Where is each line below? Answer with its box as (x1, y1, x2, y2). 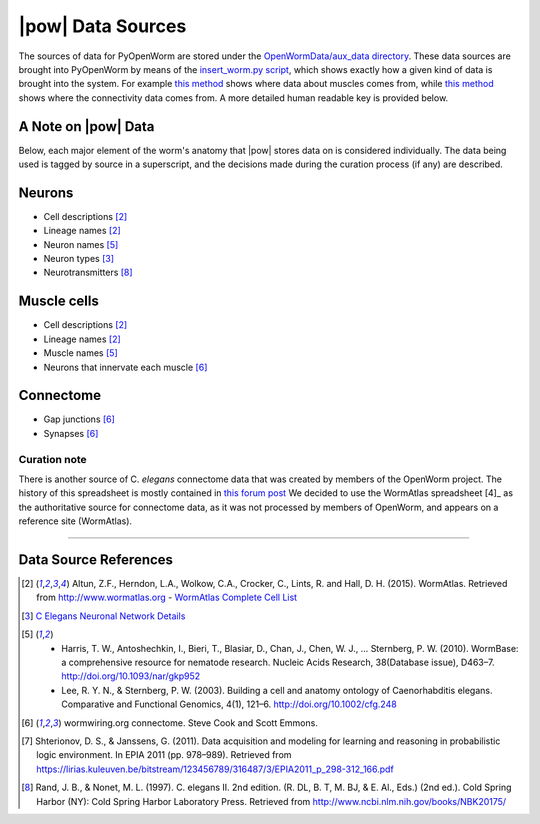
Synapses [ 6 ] (43, 427, 99, 439)
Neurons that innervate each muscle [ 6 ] (43, 361, 208, 373)
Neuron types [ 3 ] (43, 253, 115, 265)
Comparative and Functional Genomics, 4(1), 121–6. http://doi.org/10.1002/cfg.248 (61, 698, 397, 710)
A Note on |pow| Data (18, 118, 155, 135)
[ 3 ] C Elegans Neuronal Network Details (21, 610, 186, 622)
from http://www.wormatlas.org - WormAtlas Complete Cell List (36, 591, 298, 604)
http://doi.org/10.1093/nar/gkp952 (61, 670, 201, 682)
